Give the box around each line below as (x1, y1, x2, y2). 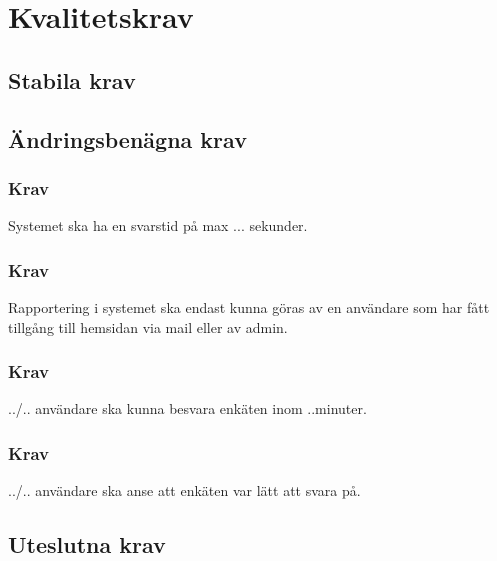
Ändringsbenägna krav (8, 123, 247, 154)
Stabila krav (8, 64, 136, 95)
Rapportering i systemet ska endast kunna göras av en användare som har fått (8, 296, 490, 317)
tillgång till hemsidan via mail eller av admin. (8, 316, 288, 337)
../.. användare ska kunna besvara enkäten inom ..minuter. (8, 398, 367, 419)
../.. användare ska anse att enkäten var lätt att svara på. (8, 480, 361, 501)
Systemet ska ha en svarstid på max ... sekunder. (8, 215, 308, 236)
